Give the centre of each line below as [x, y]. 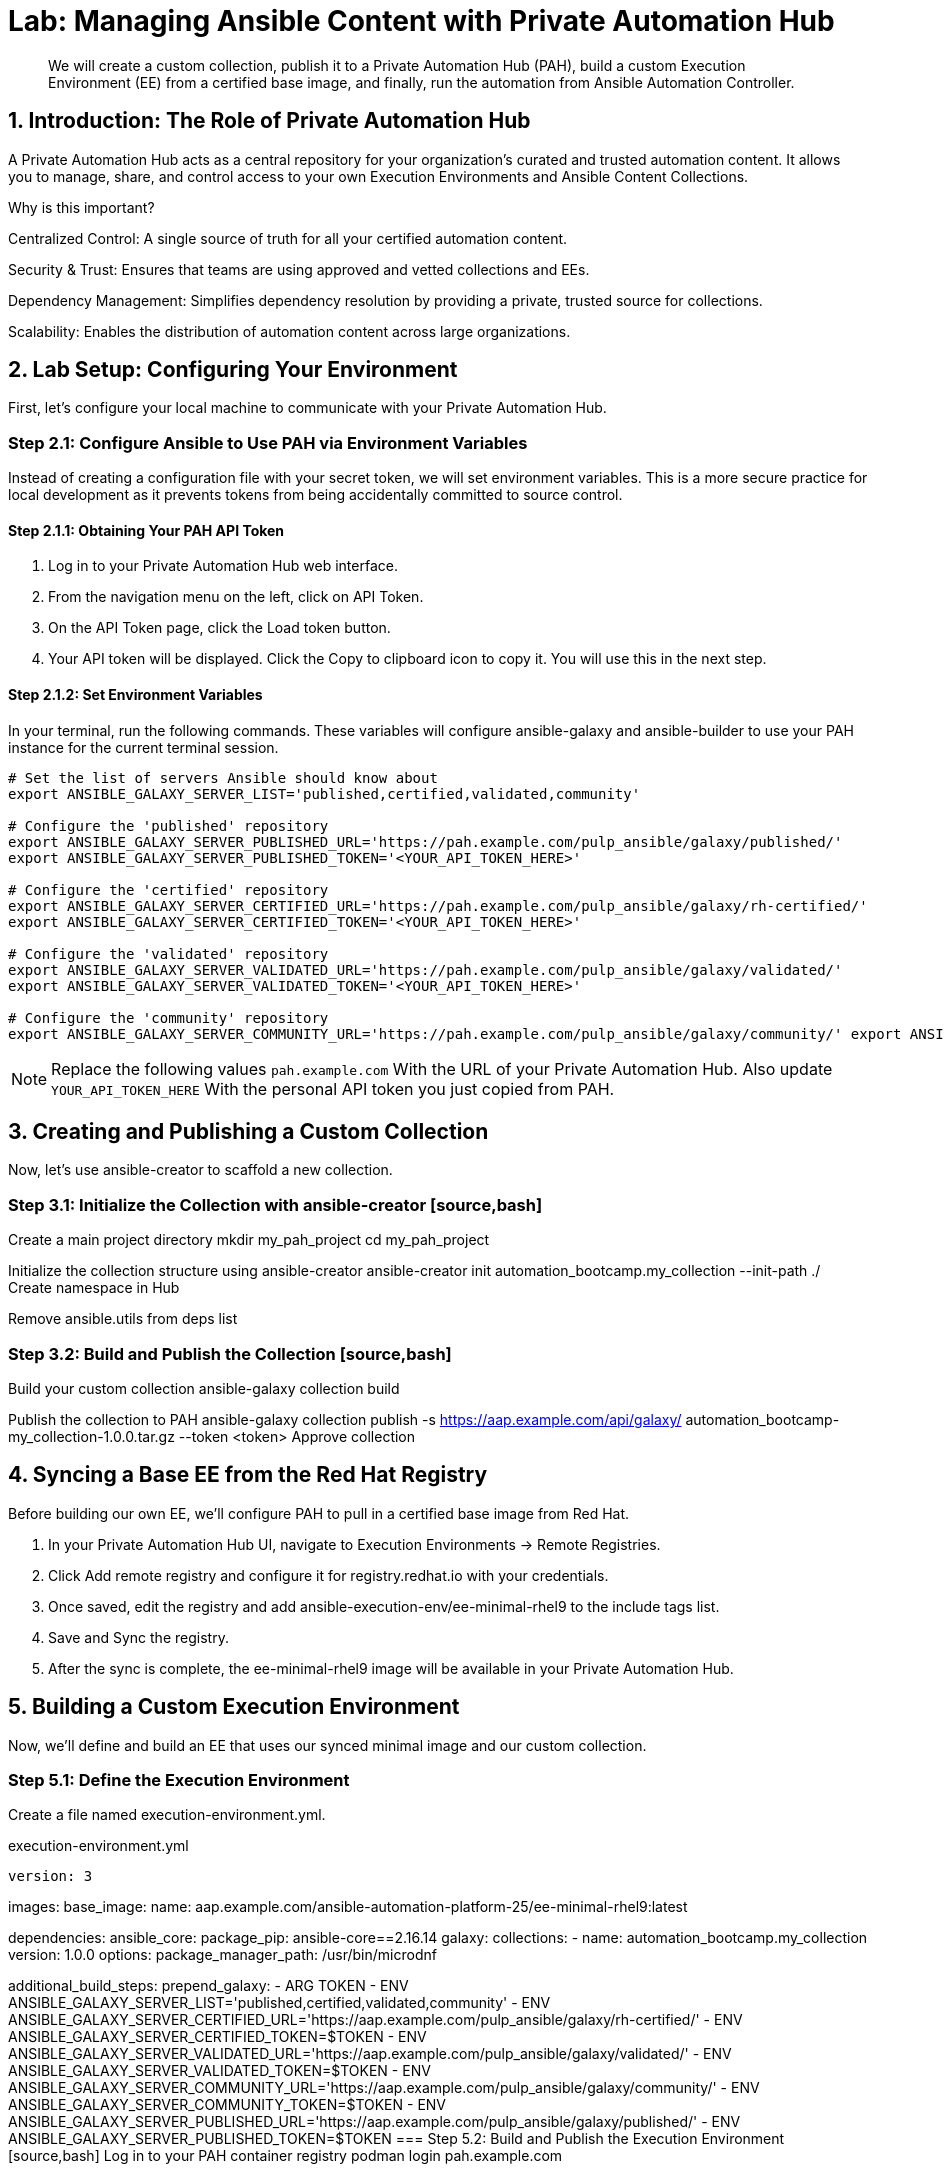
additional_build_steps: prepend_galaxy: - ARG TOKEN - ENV [208, 1986]
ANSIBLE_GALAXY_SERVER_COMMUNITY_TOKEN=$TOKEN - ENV [227, 2105]
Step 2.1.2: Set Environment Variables [135, 695]
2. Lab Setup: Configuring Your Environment [233, 370]
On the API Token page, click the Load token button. [219, 628]
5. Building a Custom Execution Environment [234, 1707]
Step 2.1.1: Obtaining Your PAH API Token [146, 530]
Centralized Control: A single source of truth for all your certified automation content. [288, 238]
